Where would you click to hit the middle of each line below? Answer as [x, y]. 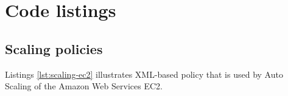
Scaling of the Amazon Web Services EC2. [84, 86]
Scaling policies [54, 48]
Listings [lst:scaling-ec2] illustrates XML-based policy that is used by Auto [144, 74]
